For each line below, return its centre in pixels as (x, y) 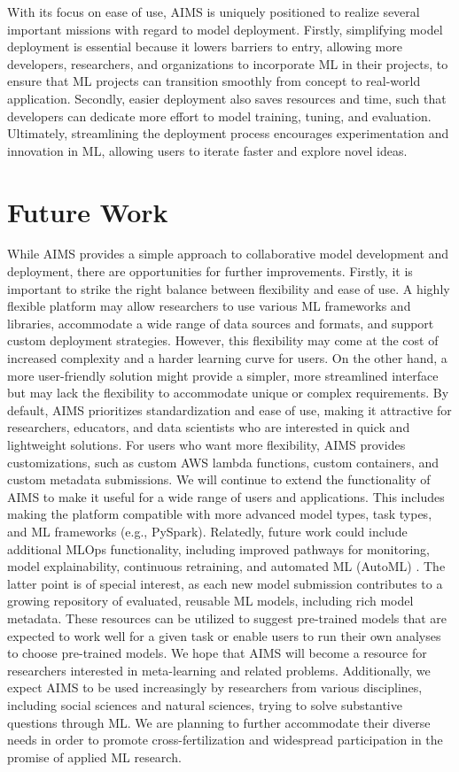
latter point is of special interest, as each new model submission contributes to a (225, 583)
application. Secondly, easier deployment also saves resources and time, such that (227, 98)
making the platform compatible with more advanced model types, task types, (220, 514)
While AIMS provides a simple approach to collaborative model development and (228, 254)
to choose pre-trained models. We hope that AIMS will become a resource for (217, 653)
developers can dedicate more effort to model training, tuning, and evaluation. (219, 116)
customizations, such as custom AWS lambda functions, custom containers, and (223, 462)
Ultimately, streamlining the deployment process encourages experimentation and (228, 133)
